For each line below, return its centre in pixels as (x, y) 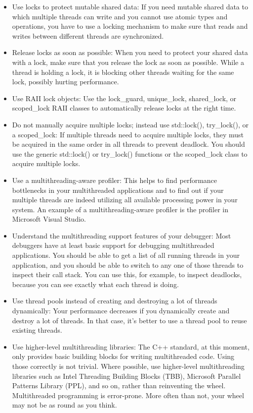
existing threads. (37, 330)
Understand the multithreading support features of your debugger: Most (122, 235)
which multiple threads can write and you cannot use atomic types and (120, 16)
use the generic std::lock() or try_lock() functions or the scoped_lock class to (130, 153)
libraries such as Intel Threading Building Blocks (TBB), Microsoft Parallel (126, 376)
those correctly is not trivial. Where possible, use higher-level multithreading (128, 366)
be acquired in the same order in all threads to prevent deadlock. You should (128, 144)
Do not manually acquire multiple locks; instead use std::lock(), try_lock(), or (130, 124)
